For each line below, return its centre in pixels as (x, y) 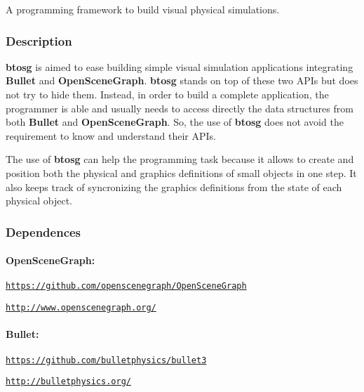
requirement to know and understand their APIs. (111, 135)
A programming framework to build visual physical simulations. (143, 9)
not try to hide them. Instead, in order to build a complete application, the (167, 94)
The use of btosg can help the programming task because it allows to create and (180, 159)
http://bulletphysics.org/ (68, 382)
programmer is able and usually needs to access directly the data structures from (180, 108)
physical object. (39, 201)
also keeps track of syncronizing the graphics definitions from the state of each (174, 187)
